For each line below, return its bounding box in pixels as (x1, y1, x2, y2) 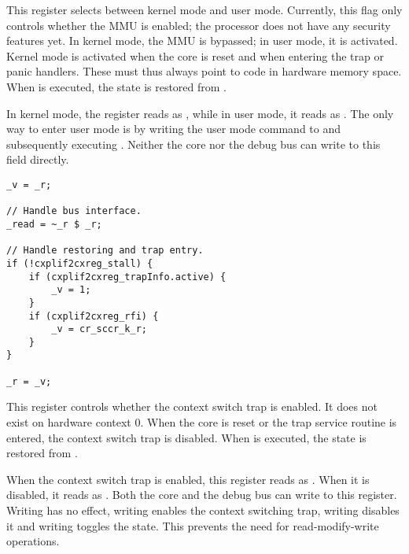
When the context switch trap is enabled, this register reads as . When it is (6, 471, 370, 487)
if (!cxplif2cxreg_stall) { (6, 257, 153, 269)
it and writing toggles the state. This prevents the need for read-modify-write (6, 517, 379, 534)
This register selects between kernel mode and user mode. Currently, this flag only (6, 2, 403, 17)
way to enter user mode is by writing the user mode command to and (6, 120, 341, 137)
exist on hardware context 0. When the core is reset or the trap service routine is (6, 414, 397, 430)
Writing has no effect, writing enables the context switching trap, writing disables (6, 502, 400, 518)
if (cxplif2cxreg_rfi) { (28, 310, 159, 322)
